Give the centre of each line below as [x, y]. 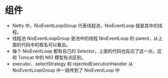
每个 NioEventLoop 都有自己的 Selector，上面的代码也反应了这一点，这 [87, 51]
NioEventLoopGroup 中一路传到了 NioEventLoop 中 [66, 70]
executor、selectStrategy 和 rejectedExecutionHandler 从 [73, 64]
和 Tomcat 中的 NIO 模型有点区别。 [49, 57]
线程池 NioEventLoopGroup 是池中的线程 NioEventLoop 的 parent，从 [85, 38]
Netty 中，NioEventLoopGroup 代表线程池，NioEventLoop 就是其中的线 [87, 25]
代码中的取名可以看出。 [46, 44]
